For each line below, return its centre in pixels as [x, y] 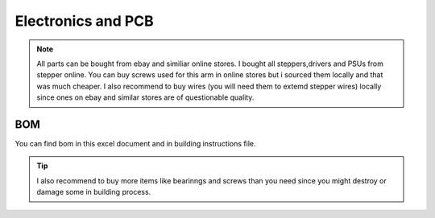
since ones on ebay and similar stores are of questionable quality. [145, 97]
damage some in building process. [94, 192]
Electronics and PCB [85, 21]
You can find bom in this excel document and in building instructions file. [135, 144]
